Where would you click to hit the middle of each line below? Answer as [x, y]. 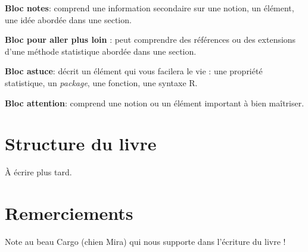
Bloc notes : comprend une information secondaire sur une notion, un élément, [150, 8]
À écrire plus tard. [38, 172]
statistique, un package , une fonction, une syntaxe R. [101, 82]
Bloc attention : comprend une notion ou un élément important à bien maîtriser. [155, 103]
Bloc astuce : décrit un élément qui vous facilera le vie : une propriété [134, 71]
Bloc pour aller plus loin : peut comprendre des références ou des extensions [150, 40]
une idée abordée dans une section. [68, 19]
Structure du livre [81, 144]
